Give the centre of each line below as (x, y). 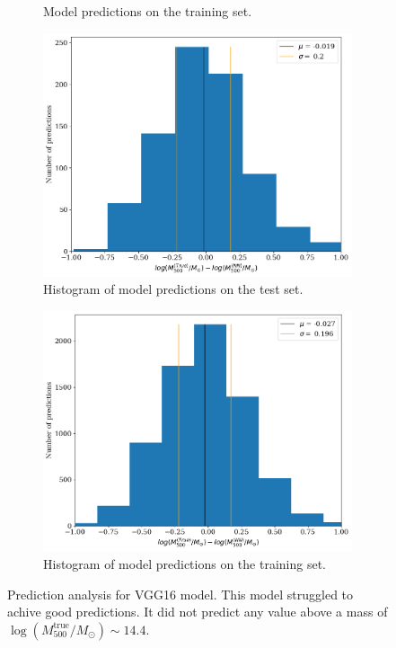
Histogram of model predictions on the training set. (185, 563)
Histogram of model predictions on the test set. (173, 289)
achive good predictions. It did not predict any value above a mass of (198, 612)
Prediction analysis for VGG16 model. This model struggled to (180, 594)
